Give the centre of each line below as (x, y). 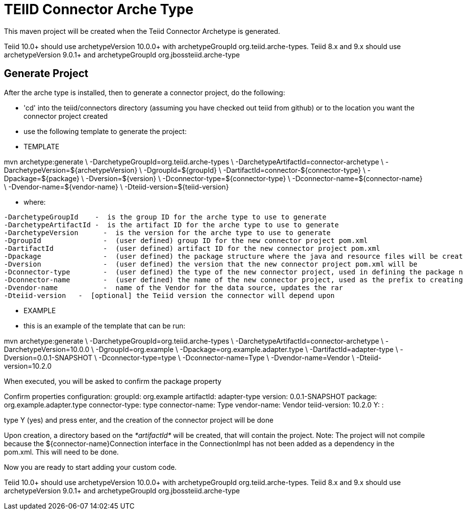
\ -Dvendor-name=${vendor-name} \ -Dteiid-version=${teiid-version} (116, 187)
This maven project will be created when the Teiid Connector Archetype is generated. (142, 31)
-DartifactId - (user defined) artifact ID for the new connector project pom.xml (192, 248)
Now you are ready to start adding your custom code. (90, 467)
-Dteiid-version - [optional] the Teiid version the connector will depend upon (169, 295)
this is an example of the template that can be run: (104, 325)
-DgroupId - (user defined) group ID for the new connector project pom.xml (186, 240)
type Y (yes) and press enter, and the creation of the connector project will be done (139, 420)
